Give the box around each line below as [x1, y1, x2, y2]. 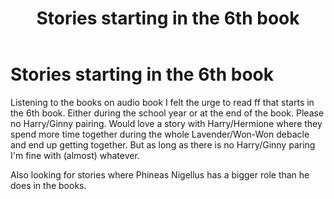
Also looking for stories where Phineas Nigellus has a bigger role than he [10, 168, 310, 181]
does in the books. [10, 179, 87, 191]
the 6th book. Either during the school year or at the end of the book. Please [10, 107, 325, 119]
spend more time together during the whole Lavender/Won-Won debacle [10, 128, 310, 140]
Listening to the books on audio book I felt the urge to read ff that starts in [10, 96, 315, 108]
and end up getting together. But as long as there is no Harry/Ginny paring [10, 138, 316, 151]
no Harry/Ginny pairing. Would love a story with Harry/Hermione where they [10, 117, 323, 129]
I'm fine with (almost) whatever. [10, 149, 140, 161]
